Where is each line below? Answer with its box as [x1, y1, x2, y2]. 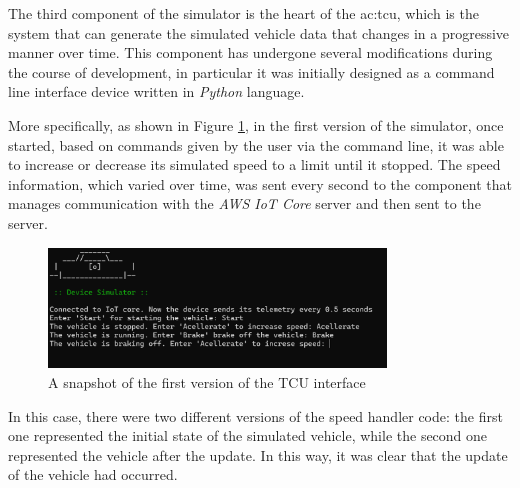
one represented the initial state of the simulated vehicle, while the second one [8, 425, 488, 446]
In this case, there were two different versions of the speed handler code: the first [8, 405, 503, 426]
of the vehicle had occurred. [8, 464, 178, 485]
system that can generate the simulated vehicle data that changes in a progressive [8, 22, 510, 43]
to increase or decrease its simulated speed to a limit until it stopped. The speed [8, 154, 501, 175]
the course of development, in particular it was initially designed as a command [8, 61, 495, 82]
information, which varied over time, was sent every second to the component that [8, 173, 512, 194]
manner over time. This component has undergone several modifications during [8, 42, 493, 63]
